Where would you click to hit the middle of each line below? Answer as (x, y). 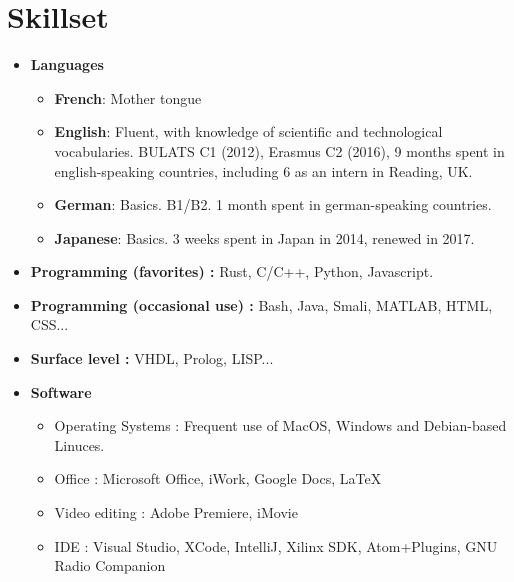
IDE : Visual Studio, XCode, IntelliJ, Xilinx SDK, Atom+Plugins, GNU (276, 545)
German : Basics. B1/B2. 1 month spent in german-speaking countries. (273, 204)
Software (61, 391)
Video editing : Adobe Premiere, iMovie (176, 512)
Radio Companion (110, 565)
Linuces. (79, 444)
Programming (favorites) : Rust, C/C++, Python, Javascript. (232, 271)
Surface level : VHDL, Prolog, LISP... (152, 358)
